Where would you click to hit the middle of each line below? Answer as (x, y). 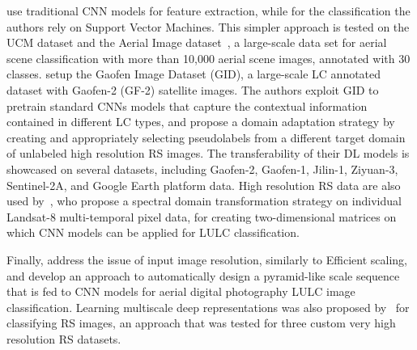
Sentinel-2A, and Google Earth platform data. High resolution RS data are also (204, 185)
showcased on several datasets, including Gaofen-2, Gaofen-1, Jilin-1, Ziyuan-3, (202, 169)
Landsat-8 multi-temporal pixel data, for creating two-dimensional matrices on (202, 216)
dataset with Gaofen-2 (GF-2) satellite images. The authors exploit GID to (193, 89)
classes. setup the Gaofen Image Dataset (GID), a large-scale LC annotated (194, 74)
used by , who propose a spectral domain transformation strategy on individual (204, 201)
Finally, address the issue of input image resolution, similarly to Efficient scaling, (207, 259)
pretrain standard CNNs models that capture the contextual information (187, 105)
